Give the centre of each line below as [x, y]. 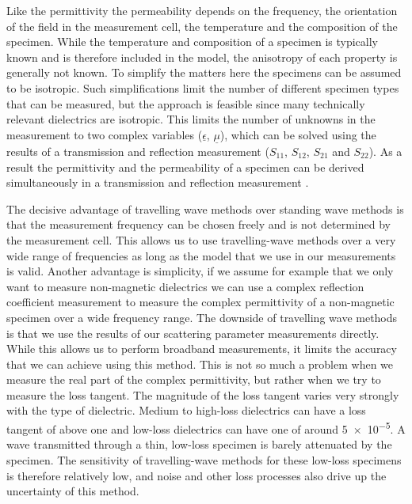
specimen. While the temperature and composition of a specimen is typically [192, 42]
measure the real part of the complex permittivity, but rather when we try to [194, 379]
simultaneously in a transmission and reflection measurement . [158, 182]
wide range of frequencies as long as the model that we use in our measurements [201, 255]
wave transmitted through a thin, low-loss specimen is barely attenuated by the [199, 444]
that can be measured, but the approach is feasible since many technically [186, 103]
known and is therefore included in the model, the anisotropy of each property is [202, 57]
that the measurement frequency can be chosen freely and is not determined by [198, 224]
